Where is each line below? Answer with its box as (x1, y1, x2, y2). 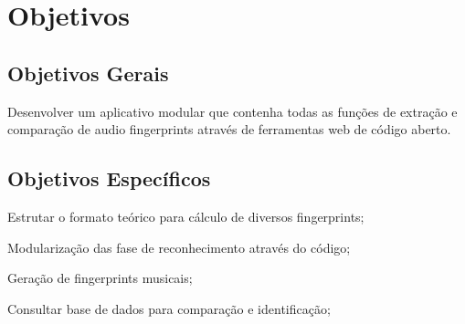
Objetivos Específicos (7, 164, 211, 193)
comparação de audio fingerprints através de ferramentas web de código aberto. (7, 120, 451, 139)
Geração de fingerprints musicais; (7, 268, 193, 287)
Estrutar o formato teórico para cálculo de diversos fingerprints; (7, 206, 365, 225)
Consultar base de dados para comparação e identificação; (7, 298, 331, 318)
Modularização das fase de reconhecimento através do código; (7, 237, 351, 256)
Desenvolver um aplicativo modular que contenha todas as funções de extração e (7, 101, 458, 120)
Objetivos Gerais (7, 58, 169, 87)
